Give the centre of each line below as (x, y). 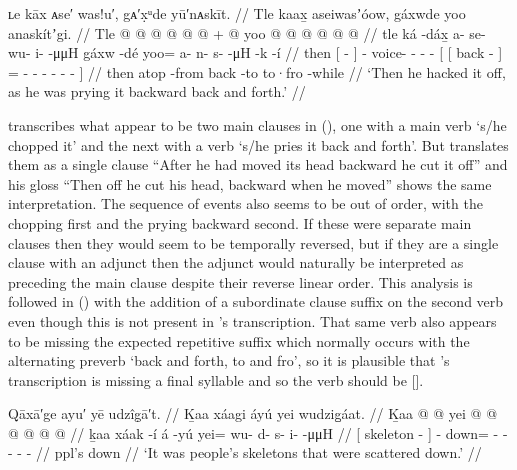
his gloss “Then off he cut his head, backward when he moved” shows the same (250, 183)
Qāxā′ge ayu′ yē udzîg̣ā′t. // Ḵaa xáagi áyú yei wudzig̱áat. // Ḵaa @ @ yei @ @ (253, 413)
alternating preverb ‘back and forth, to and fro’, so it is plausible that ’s (229, 360)
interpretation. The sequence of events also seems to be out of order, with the (245, 203)
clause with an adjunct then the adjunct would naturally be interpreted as (236, 262)
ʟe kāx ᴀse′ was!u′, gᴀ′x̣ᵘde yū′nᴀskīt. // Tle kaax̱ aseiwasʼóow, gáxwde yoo (237, 13)
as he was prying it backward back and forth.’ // (157, 91)
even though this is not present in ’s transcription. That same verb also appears (252, 320)
